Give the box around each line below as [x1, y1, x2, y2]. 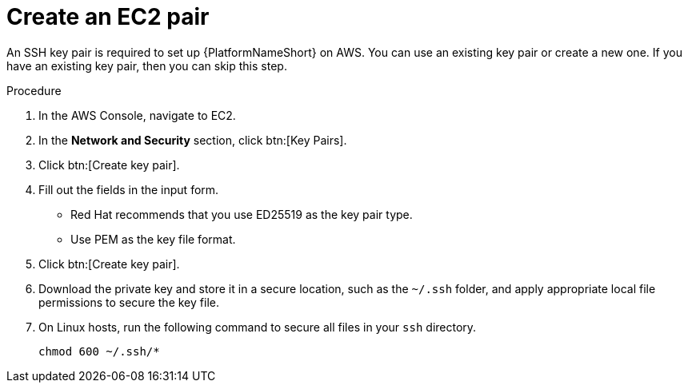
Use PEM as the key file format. [70, 232, 236, 246]
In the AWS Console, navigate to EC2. [38, 108, 236, 122]
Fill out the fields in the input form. [38, 182, 219, 196]
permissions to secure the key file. [38, 295, 219, 309]
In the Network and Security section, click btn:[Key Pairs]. [38, 133, 347, 147]
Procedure [6, 83, 62, 97]
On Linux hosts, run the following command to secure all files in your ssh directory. [38, 320, 477, 334]
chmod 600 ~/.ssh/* [38, 344, 160, 358]
